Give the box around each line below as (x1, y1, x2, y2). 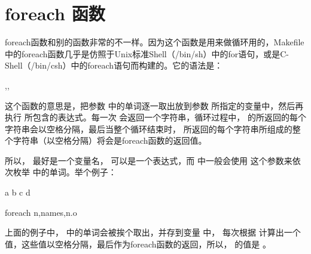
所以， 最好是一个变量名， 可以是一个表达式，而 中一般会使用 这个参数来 (5, 154, 292, 166)
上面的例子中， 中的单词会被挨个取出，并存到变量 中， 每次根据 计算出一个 (5, 226, 301, 238)
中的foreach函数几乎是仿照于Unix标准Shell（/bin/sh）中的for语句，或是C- (5, 47, 289, 60)
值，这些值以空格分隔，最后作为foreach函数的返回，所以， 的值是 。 (5, 237, 271, 250)
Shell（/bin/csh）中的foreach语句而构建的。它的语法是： (5, 59, 223, 72)
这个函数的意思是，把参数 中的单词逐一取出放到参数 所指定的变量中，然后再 (5, 99, 304, 111)
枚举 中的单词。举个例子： (13, 166, 117, 178)
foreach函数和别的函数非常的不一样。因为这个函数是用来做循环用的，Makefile (5, 36, 304, 48)
